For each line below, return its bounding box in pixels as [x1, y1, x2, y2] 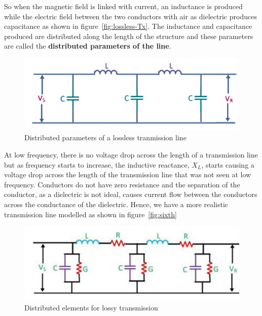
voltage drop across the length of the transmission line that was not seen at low [4, 169, 251, 180]
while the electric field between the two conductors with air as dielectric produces [4, 11, 257, 21]
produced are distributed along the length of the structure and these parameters [4, 30, 253, 41]
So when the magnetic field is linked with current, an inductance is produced [4, 1, 243, 11]
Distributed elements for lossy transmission [24, 302, 158, 312]
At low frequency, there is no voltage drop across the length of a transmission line [4, 149, 258, 160]
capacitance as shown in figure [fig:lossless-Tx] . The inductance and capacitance [4, 21, 252, 31]
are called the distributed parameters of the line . [4, 41, 171, 51]
